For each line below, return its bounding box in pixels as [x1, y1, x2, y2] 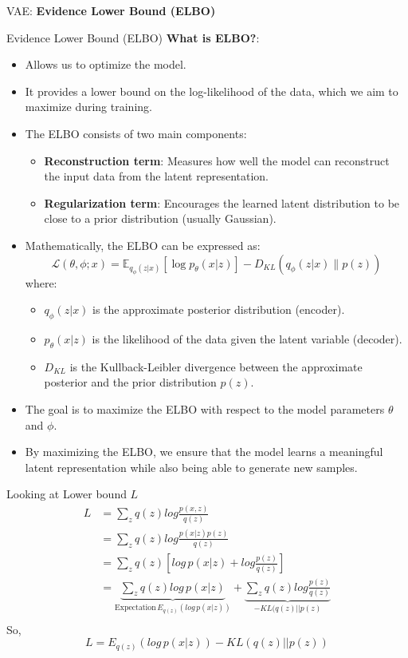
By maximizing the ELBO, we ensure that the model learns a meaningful [25, 443, 383, 460]
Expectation [115, 604, 156, 612]
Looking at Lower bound [6, 486, 127, 502]
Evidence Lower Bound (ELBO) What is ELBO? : [6, 29, 260, 46]
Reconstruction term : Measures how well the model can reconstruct [44, 152, 390, 168]
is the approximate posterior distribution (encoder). [92, 301, 345, 318]
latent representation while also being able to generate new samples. [25, 458, 358, 475]
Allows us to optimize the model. [25, 56, 186, 73]
